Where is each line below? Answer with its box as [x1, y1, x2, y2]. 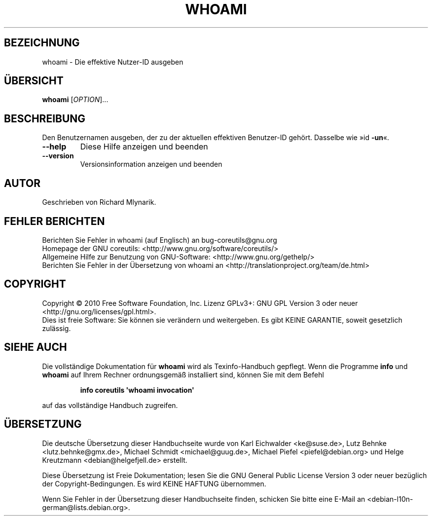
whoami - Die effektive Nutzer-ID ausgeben [42, 57, 183, 66]
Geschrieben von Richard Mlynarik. [42, 198, 156, 207]
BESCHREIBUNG [4, 112, 86, 125]
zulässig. [42, 324, 71, 333]
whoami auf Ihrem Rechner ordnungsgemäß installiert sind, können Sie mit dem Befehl [42, 370, 324, 379]
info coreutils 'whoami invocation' [80, 385, 194, 394]
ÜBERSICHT [4, 74, 64, 87]
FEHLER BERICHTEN [4, 215, 105, 227]
